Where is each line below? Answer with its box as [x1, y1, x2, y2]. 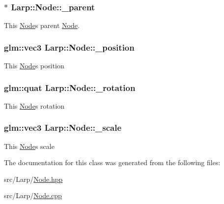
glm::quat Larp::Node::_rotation [4, 81, 136, 93]
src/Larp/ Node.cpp [4, 190, 62, 201]
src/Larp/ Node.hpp [4, 174, 63, 184]
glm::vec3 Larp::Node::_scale [4, 121, 122, 134]
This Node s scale [4, 141, 55, 151]
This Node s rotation [4, 100, 65, 111]
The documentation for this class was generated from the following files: [4, 157, 221, 168]
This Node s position [4, 60, 64, 71]
